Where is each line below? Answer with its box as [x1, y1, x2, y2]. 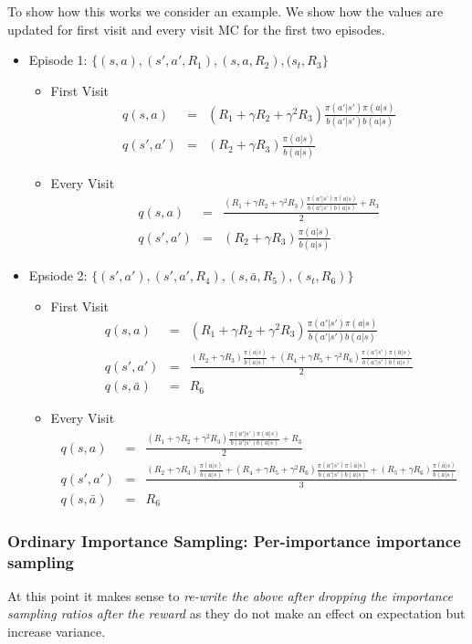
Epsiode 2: [28, 266, 88, 285]
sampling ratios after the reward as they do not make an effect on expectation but [7, 604, 466, 623]
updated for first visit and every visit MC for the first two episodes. [7, 19, 385, 38]
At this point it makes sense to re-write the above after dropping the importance [7, 586, 453, 605]
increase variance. [7, 622, 106, 641]
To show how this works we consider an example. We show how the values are [7, 2, 444, 20]
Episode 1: [28, 50, 88, 69]
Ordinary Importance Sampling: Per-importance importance [7, 529, 461, 552]
